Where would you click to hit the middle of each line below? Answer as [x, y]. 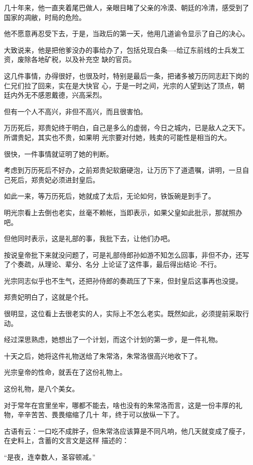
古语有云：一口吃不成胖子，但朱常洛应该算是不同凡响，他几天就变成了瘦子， [126, 431]
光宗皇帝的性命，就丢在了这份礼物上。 [65, 372]
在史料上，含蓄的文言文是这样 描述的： [66, 440]
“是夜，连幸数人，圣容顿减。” [50, 457]
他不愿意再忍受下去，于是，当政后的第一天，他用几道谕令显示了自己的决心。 [126, 33]
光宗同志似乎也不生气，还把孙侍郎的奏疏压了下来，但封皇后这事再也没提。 [123, 280]
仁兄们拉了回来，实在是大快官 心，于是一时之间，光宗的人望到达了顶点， [121, 85]
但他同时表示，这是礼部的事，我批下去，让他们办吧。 [89, 238]
